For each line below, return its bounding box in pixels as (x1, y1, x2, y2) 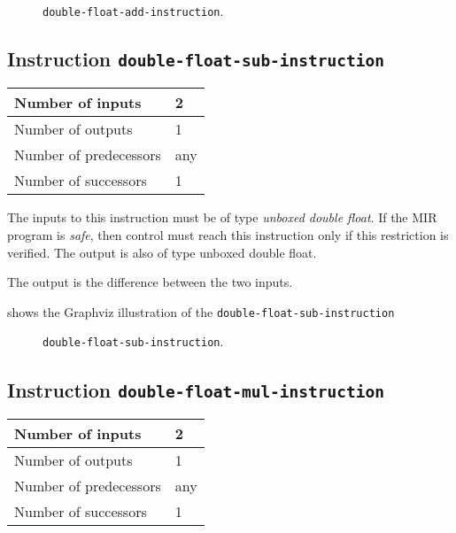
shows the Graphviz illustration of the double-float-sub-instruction (7, 302, 395, 321)
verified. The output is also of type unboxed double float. (7, 243, 317, 261)
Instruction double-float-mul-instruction (7, 375, 385, 403)
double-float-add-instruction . (43, 2, 224, 19)
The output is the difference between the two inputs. (7, 273, 293, 291)
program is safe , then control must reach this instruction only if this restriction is (7, 226, 449, 244)
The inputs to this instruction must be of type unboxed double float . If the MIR (7, 208, 437, 227)
